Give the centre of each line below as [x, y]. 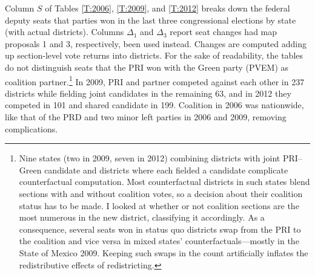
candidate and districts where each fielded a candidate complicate [166, 170]
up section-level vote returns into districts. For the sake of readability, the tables [154, 55]
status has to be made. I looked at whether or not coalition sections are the [159, 205]
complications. [31, 128]
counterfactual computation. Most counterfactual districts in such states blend [164, 182]
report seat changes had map [224, 32]
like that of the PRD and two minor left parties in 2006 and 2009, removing [146, 117]
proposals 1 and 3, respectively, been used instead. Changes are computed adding [156, 43]
